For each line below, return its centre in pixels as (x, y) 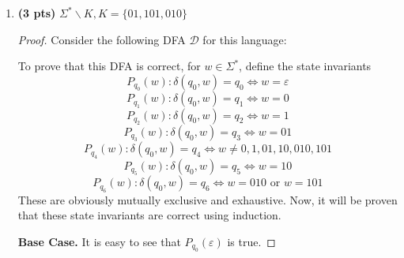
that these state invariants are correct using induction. (149, 215)
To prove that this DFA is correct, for (109, 66)
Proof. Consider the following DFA (102, 39)
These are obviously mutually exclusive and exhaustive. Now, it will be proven (208, 199)
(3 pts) (37, 13)
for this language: (245, 39)
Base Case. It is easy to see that (99, 241)
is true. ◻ (251, 241)
